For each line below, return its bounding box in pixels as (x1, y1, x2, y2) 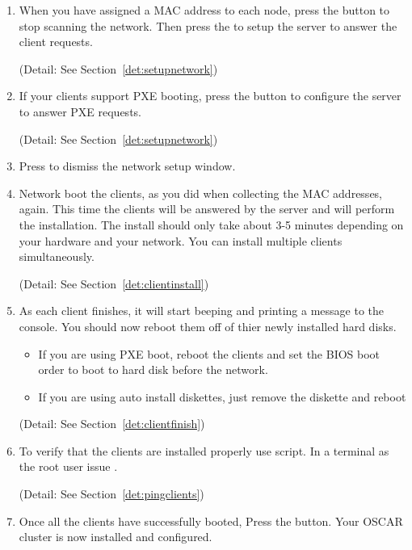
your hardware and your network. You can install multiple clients (19, 232, 343, 249)
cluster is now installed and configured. (19, 528, 212, 545)
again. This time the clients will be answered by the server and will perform (19, 200, 395, 217)
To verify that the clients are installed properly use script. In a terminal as (19, 442, 389, 459)
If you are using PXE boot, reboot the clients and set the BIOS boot (38, 345, 380, 362)
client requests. (19, 33, 93, 50)
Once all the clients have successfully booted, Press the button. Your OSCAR (19, 512, 403, 529)
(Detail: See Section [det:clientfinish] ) (19, 415, 205, 432)
